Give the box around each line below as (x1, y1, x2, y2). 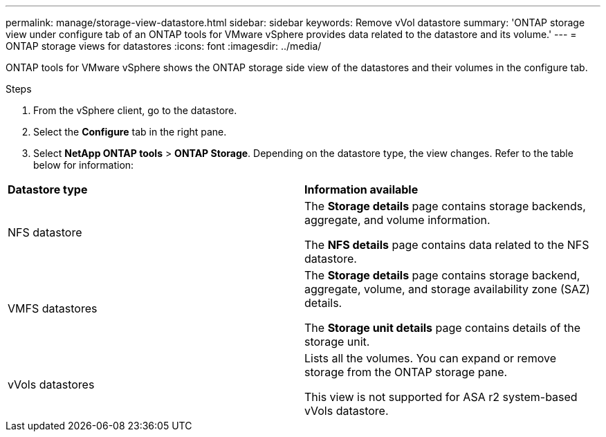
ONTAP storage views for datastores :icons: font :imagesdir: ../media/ (6, 40, 322, 52)
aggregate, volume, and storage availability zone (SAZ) (304, 282, 590, 296)
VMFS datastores (8, 301, 98, 315)
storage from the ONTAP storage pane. (304, 365, 508, 379)
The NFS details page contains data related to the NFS (304, 238, 589, 252)
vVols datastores (8, 378, 95, 391)
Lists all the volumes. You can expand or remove (304, 351, 556, 365)
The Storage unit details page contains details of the (304, 321, 581, 335)
